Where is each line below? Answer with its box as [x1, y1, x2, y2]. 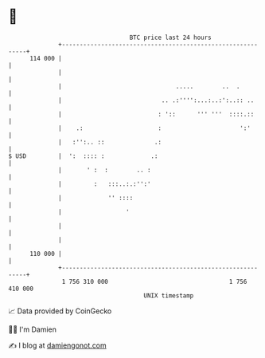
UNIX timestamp [143, 291, 194, 300]
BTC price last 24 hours [129, 33, 212, 41]
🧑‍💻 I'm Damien [8, 325, 57, 334]
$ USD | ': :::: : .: [8, 151, 158, 160]
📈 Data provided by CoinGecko [8, 306, 112, 316]
